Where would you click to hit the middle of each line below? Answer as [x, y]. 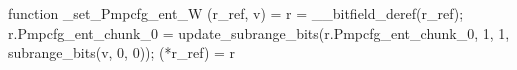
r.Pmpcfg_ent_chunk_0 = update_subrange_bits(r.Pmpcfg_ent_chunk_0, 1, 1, [259, 32]
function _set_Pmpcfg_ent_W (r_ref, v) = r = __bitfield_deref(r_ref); [236, 13]
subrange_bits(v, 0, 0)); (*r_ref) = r [122, 52]
